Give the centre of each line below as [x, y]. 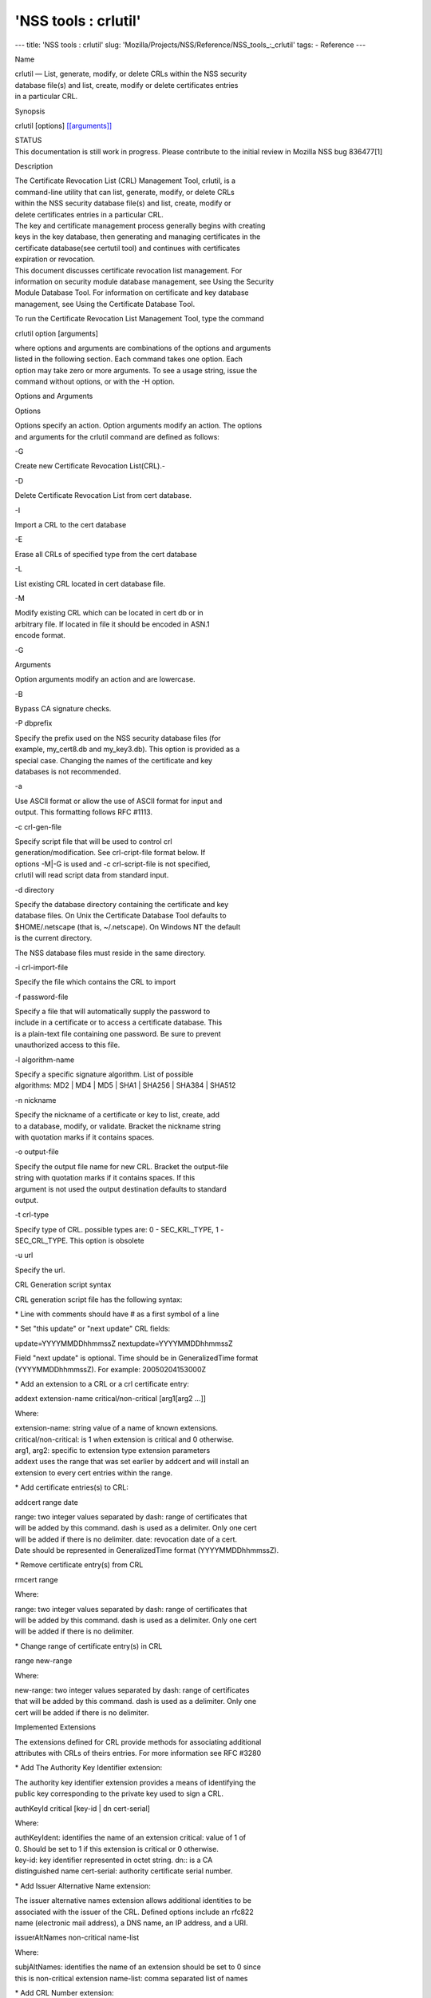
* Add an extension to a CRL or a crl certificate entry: [102, 1384]
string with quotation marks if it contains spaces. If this [105, 1178]
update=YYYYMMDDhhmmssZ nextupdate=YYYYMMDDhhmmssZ [124, 1343]
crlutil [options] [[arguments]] [63, 125]
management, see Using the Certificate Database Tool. [105, 304]
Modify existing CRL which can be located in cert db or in [109, 613]
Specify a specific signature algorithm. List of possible [104, 1074]
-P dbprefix [34, 723]
